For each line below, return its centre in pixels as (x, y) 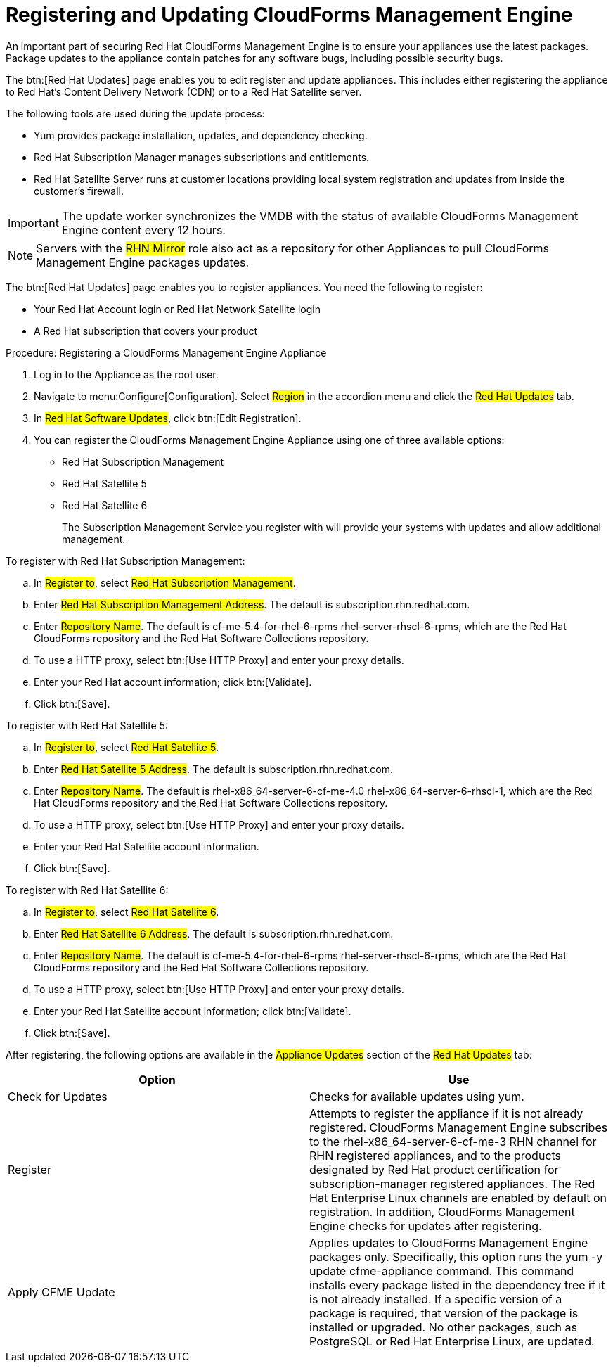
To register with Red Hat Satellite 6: (87, 890)
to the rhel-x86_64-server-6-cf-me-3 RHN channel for (453, 1141)
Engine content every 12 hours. (143, 230)
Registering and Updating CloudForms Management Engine (289, 15)
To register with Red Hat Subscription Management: (125, 561)
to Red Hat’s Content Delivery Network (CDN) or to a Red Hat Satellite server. (184, 91)
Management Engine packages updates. (143, 262)
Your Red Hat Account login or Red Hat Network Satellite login (177, 309)
